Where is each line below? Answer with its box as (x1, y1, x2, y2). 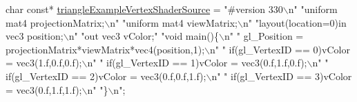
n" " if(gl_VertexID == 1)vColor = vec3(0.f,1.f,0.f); (87, 55, 307, 70)
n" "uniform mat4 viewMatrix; (110, 15, 238, 29)
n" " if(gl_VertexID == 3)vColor (211, 68, 352, 83)
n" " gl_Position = (224, 29, 304, 43)
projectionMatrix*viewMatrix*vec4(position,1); (6, 42, 205, 56)
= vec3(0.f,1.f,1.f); (6, 82, 82, 97)
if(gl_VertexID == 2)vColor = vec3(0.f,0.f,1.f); (6, 68, 206, 83)
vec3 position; (6, 29, 64, 43)
